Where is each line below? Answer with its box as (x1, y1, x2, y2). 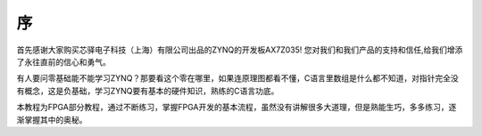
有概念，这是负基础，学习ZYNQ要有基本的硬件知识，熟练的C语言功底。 (16, 85, 279, 96)
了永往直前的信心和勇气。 (16, 56, 111, 67)
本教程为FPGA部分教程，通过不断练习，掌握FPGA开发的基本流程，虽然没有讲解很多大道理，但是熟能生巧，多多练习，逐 (16, 102, 457, 113)
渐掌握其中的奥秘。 (16, 114, 87, 124)
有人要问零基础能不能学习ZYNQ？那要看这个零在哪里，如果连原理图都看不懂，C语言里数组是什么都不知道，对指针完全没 (16, 73, 459, 84)
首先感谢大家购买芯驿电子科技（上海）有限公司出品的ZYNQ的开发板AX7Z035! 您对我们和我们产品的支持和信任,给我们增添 (16, 44, 463, 55)
